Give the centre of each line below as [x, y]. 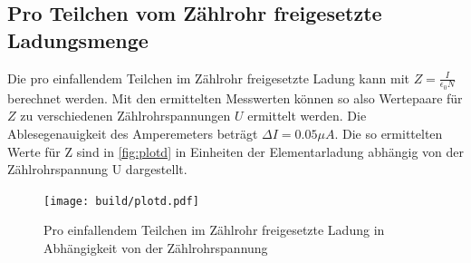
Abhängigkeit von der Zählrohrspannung [156, 248]
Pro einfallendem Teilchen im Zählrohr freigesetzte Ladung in [214, 230]
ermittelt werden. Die [307, 116]
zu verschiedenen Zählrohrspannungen [125, 116]
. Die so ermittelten [389, 134]
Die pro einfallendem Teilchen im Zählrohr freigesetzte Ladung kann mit [208, 78]
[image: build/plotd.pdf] [121, 201]
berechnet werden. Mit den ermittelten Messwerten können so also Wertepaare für [235, 97]
